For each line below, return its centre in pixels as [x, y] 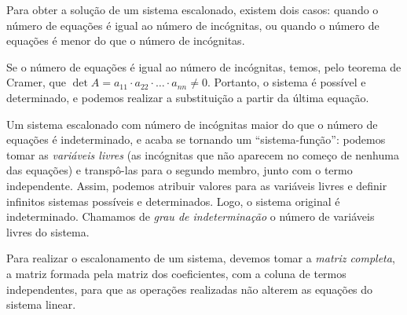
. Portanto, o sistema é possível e [286, 82]
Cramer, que [36, 82]
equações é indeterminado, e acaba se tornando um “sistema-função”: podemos [196, 139]
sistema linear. [41, 304]
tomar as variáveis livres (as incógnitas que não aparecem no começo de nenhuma [203, 154]
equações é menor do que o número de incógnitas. [126, 40]
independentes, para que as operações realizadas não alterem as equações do [190, 289]
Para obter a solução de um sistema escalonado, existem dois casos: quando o [192, 9]
